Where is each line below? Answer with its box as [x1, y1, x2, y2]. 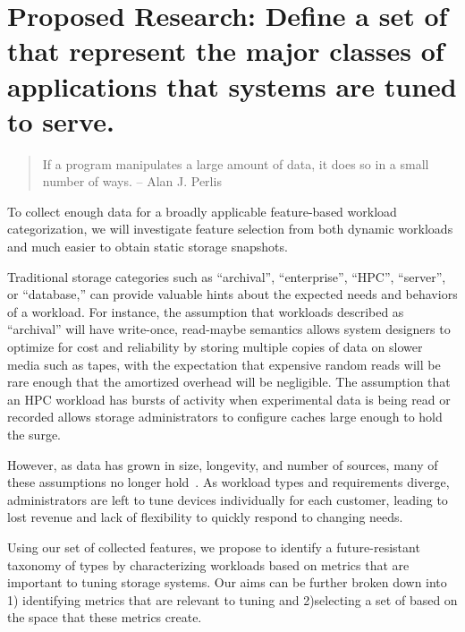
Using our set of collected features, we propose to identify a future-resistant [7, 537, 420, 556]
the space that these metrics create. [7, 608, 202, 627]
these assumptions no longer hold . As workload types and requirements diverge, [7, 473, 450, 491]
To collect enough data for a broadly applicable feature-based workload [7, 201, 397, 220]
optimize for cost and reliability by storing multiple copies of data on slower [7, 337, 423, 356]
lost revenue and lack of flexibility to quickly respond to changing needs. [7, 508, 403, 526]
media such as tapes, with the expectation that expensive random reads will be [7, 354, 441, 373]
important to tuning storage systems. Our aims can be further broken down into [7, 573, 447, 592]
